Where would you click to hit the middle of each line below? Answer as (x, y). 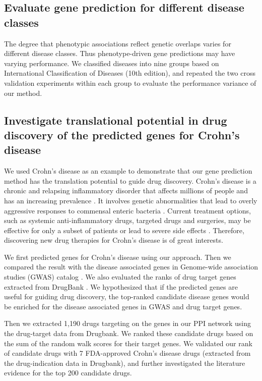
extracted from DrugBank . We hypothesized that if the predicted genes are (121, 286)
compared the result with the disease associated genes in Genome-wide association (131, 267)
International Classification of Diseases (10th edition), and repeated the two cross (130, 73)
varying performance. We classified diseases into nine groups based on (112, 63)
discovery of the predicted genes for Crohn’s (122, 134)
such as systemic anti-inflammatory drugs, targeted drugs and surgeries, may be (127, 220)
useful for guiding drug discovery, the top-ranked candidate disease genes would (127, 296)
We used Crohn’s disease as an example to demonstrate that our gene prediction (128, 171)
